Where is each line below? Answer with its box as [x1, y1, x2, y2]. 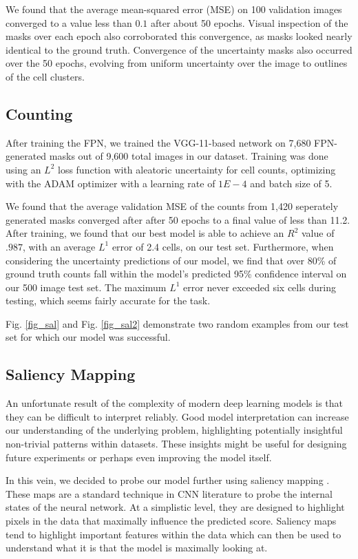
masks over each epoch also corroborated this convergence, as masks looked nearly [6, 29, 352, 43]
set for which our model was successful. [6, 330, 171, 344]
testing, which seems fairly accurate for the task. [6, 293, 211, 308]
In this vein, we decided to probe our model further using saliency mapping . [6, 473, 330, 487]
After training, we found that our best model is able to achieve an [6, 226, 284, 240]
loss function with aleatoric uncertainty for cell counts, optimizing [57, 162, 336, 176]
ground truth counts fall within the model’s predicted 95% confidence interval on [6, 266, 347, 281]
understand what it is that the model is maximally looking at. [6, 540, 268, 555]
